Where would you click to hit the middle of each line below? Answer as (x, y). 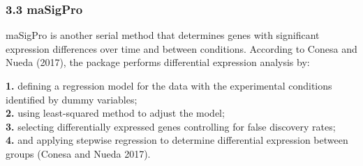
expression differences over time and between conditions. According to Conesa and (181, 48)
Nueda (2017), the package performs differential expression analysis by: (158, 62)
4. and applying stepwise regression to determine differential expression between (177, 140)
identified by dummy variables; (72, 99)
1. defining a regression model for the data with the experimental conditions (169, 85)
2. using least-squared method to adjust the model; (115, 113)
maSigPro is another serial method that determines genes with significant (163, 35)
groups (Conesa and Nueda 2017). (78, 153)
